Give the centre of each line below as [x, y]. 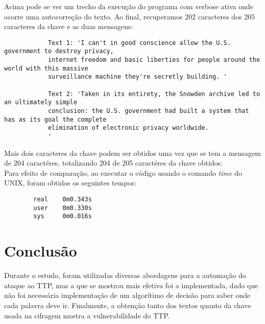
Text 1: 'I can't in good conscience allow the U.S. [139, 43]
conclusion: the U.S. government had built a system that [148, 111]
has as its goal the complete [55, 119]
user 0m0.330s [63, 208]
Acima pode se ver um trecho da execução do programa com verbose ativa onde [129, 6]
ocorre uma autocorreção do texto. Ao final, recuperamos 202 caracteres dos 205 [130, 16]
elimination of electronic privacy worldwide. [128, 128]
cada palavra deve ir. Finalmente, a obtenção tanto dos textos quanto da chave [128, 305]
